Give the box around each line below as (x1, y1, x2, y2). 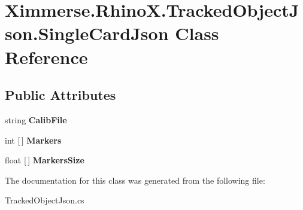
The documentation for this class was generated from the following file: (5, 174, 265, 186)
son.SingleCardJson (5, 21, 169, 45)
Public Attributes (5, 86, 116, 104)
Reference (5, 44, 88, 69)
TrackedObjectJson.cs (5, 194, 84, 206)
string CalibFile (5, 113, 67, 126)
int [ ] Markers (5, 133, 62, 146)
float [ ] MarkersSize (5, 154, 84, 166)
